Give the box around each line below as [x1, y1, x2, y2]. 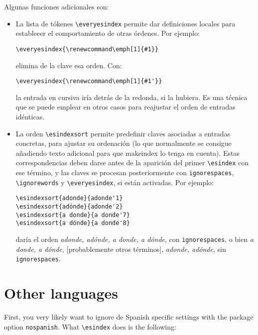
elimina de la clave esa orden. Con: [15, 60, 122, 70]
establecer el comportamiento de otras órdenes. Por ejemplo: [15, 28, 200, 38]
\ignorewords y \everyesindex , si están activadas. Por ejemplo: [15, 177, 214, 187]
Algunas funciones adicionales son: [4, 1, 109, 11]
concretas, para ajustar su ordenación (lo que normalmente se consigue [15, 138, 232, 148]
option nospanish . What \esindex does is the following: [4, 321, 176, 332]
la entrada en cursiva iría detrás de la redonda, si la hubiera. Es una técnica [15, 92, 248, 102]
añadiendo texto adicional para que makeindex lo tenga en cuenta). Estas [15, 147, 240, 158]
